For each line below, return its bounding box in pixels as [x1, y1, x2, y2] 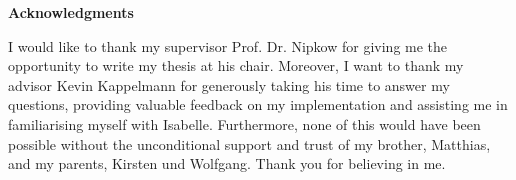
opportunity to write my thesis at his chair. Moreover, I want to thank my [8, 55, 464, 76]
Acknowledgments [8, 2, 134, 22]
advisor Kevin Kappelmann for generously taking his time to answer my [8, 74, 450, 95]
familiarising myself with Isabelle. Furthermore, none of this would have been [8, 113, 481, 134]
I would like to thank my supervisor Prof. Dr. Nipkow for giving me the [8, 35, 448, 56]
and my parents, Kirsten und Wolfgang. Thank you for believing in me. [8, 153, 446, 174]
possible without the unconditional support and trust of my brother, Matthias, [8, 133, 491, 154]
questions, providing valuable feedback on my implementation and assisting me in [8, 94, 508, 115]
